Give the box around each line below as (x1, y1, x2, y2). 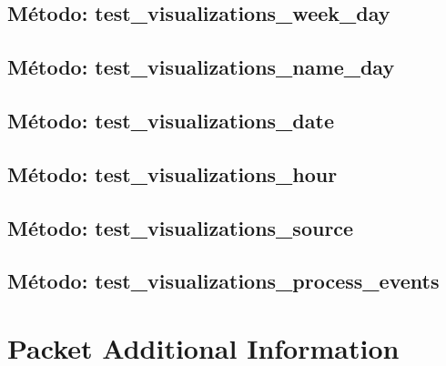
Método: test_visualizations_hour (7, 159, 338, 188)
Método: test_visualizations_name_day (7, 53, 395, 81)
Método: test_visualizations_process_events (7, 267, 440, 295)
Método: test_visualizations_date (7, 106, 334, 134)
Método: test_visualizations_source (7, 213, 354, 241)
